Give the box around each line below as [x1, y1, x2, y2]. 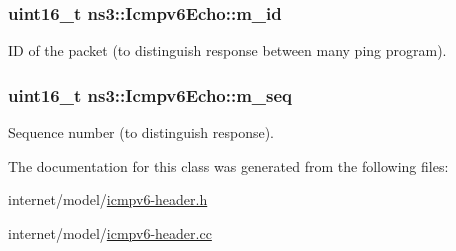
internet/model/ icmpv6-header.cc [8, 222, 212, 243]
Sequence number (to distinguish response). [8, 122, 275, 143]
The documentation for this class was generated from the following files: [8, 155, 449, 176]
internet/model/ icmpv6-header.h [8, 189, 208, 210]
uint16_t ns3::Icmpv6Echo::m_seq [8, 82, 293, 107]
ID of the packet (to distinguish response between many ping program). [8, 40, 447, 61]
